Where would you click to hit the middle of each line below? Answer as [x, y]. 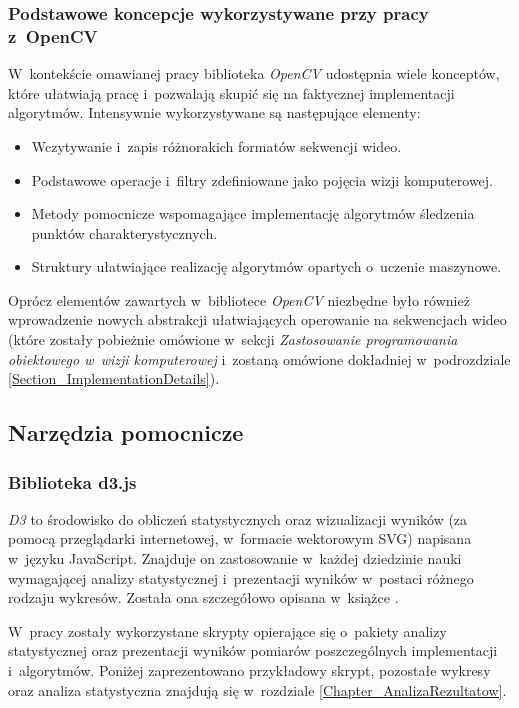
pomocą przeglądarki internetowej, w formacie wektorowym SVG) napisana [240, 538]
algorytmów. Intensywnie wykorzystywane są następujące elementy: [214, 112]
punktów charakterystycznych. [124, 232]
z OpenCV [53, 35]
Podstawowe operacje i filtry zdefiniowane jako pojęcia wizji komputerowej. [262, 179]
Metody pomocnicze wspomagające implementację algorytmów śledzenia [253, 213]
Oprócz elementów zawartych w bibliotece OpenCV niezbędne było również [239, 299]
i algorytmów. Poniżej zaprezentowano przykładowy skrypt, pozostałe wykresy [249, 670]
